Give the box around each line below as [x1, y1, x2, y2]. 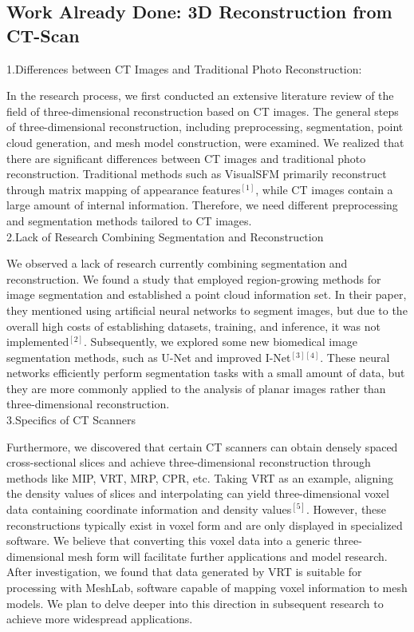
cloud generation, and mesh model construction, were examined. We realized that [6, 133, 404, 150]
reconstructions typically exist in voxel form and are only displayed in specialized [6, 516, 403, 533]
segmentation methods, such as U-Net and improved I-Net [6, 348, 291, 365]
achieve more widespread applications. [6, 610, 193, 627]
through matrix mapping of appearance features [6, 181, 241, 197]
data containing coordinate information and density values [6, 501, 292, 518]
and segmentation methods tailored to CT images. [6, 212, 252, 229]
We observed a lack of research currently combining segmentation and [6, 255, 348, 272]
